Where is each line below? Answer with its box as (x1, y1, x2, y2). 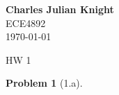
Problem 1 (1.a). (6, 76, 83, 90)
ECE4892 (6, 15, 46, 30)
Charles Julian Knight (6, 2, 114, 16)
